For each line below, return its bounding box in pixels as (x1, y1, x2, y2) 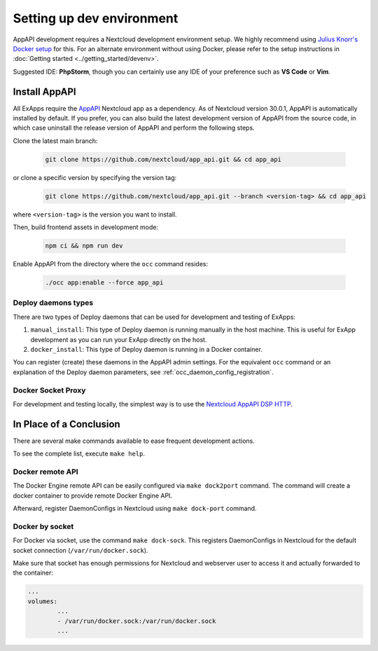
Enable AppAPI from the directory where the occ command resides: (13, 260, 209, 268)
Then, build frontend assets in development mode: (13, 223, 159, 231)
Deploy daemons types (13, 298, 94, 308)
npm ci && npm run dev (45, 242, 123, 250)
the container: (13, 568, 54, 577)
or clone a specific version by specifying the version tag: (13, 173, 177, 181)
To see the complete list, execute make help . (13, 449, 145, 458)
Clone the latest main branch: (13, 137, 98, 145)
